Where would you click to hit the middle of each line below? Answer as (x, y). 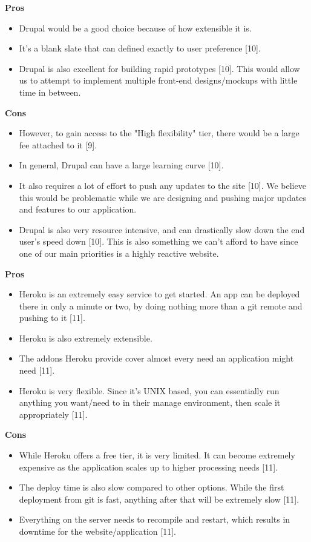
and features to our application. (78, 209)
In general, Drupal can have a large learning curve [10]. (121, 165)
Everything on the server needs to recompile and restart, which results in (155, 519)
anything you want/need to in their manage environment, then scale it (150, 402)
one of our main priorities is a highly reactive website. (119, 253)
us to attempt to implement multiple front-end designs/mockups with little (158, 80)
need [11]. (37, 370)
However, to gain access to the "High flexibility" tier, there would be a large (159, 133)
